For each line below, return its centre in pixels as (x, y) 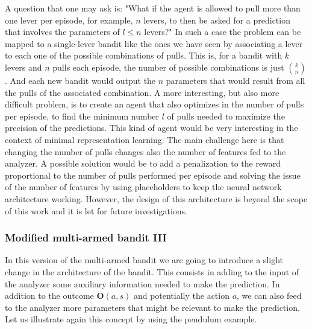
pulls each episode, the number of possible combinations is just (168, 67)
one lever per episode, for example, (69, 20)
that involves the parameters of (62, 32)
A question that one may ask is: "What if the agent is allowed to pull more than (153, 8)
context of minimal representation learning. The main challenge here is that (145, 139)
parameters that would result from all (236, 80)
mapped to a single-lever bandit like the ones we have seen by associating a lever (154, 43)
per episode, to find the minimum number (82, 116)
